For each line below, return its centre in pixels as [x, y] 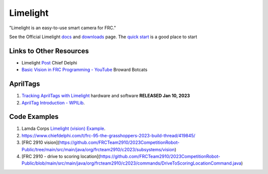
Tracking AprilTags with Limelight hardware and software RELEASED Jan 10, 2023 [106, 96]
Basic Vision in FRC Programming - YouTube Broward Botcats [84, 70]
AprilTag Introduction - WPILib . [53, 103]
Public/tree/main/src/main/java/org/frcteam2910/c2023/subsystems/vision [98, 149]
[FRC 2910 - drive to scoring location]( [61, 156]
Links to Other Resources [49, 51]
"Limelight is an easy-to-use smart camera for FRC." [63, 28]
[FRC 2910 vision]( [40, 143]
